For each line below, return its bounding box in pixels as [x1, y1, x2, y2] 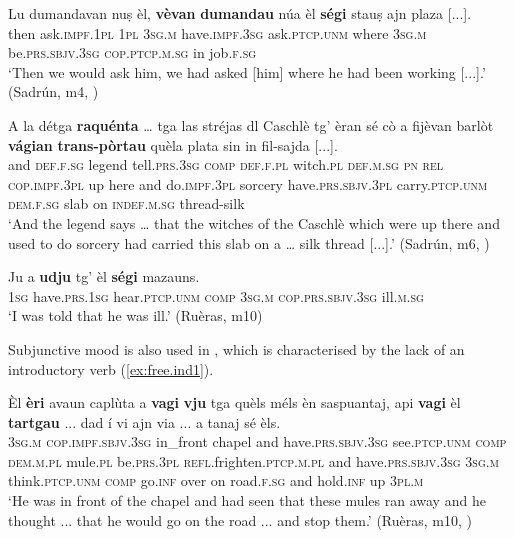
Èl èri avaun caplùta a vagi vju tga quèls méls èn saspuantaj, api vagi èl [8, 392, 461, 413]
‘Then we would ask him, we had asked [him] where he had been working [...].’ [8, 61, 486, 82]
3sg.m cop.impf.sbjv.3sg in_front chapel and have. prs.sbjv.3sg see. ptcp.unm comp [8, 431, 507, 452]
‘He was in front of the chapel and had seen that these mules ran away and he [8, 490, 486, 511]
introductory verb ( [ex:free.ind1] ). [8, 358, 214, 379]
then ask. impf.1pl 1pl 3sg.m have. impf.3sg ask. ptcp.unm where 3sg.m [8, 22, 427, 43]
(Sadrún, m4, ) [8, 81, 99, 102]
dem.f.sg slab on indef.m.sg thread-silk [8, 193, 245, 214]
